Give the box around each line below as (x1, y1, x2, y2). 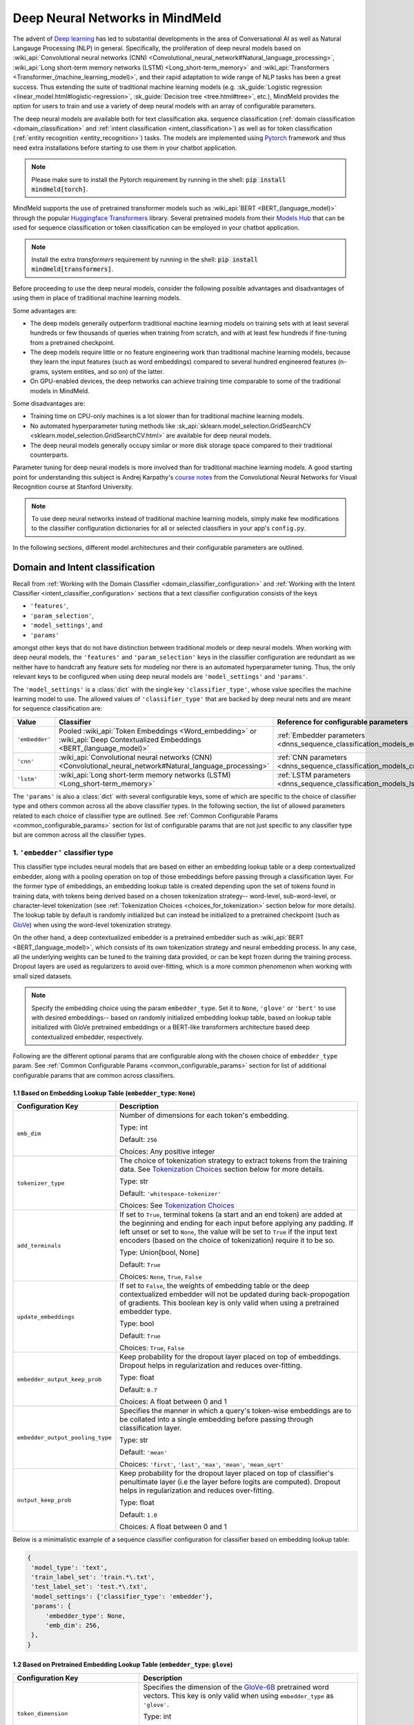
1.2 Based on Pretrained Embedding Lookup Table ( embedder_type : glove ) (12, 1660, 233, 1669)
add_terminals (17, 1242, 61, 1249)
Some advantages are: (12, 306, 77, 315)
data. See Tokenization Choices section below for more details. (119, 1165, 324, 1174)
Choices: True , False (119, 1343, 185, 1352)
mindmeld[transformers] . (31, 265, 114, 273)
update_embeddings (17, 1313, 75, 1321)
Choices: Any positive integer (119, 1147, 215, 1156)
